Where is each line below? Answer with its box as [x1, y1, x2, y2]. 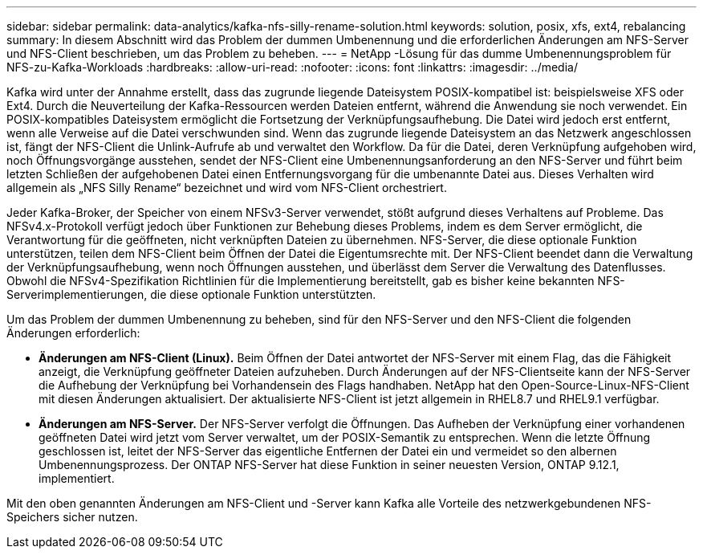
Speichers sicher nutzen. [6, 510, 138, 524]
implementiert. [39, 471, 115, 485]
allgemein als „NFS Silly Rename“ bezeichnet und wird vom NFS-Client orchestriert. [6, 181, 447, 194]
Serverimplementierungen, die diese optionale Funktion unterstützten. [6, 288, 376, 301]
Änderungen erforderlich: [6, 326, 140, 340]
